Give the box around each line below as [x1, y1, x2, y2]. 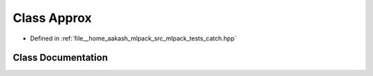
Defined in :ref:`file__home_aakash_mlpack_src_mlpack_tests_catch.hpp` [30, 34, 237, 42]
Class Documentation [12, 52, 108, 64]
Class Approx [12, 10, 93, 25]
